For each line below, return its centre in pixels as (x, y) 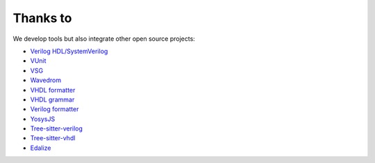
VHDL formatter (53, 90)
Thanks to (42, 18)
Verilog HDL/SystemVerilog (69, 51)
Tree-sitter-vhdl (53, 138)
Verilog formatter (55, 109)
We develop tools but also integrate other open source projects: (104, 39)
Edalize (41, 148)
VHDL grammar (52, 99)
